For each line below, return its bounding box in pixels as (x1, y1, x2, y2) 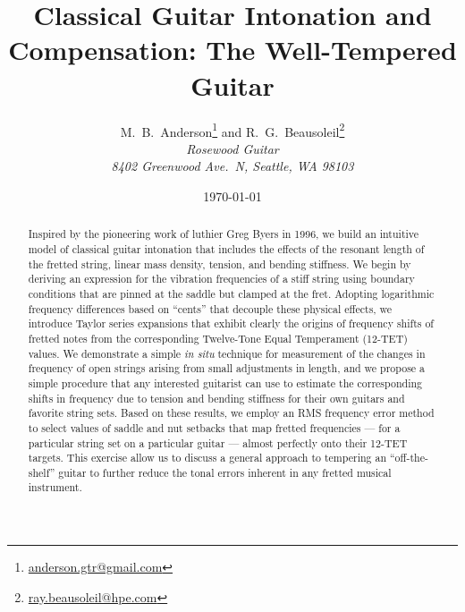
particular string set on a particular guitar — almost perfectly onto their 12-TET (28, 435, 408, 450)
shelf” (28, 464, 55, 480)
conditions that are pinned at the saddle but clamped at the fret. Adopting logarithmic (28, 285, 435, 301)
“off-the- (389, 450, 428, 465)
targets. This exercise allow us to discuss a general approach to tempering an (28, 450, 387, 465)
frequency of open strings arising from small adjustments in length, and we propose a (28, 361, 426, 376)
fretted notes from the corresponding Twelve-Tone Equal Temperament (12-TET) (28, 330, 408, 345)
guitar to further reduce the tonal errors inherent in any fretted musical (58, 464, 392, 480)
